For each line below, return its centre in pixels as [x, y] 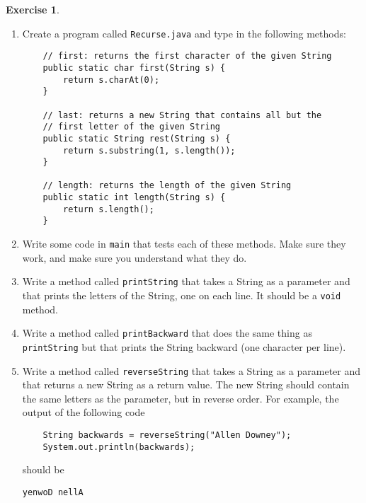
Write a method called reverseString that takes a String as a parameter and [191, 370]
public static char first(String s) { [134, 68]
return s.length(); [109, 209]
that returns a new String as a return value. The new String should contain [186, 385]
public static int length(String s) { [134, 198]
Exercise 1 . [33, 9]
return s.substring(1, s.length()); [149, 150]
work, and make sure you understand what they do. [135, 257]
